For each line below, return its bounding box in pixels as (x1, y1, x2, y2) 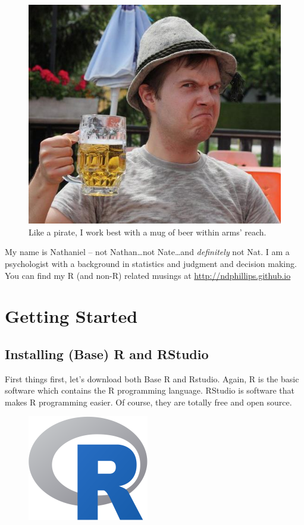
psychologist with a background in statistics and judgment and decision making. (5, 257, 297, 269)
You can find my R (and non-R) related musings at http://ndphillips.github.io (5, 269, 291, 281)
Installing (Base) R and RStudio (5, 344, 209, 363)
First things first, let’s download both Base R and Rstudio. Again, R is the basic (5, 372, 299, 385)
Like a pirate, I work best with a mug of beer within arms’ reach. (29, 225, 267, 238)
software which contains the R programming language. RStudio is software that (5, 384, 294, 397)
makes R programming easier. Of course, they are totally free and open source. (5, 395, 292, 408)
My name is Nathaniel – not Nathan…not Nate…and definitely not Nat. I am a (5, 246, 290, 258)
